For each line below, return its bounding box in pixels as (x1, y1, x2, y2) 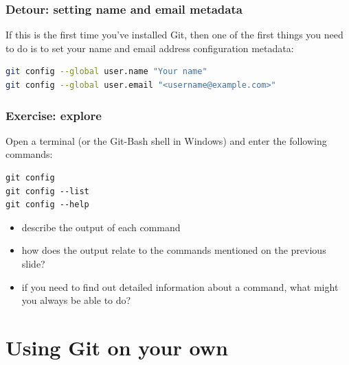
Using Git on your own (5, 333, 228, 361)
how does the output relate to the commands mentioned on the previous (21, 243, 326, 257)
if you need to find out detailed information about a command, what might (21, 279, 339, 294)
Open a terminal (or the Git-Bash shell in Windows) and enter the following (5, 133, 327, 148)
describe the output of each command (21, 220, 181, 234)
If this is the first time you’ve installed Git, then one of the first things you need (5, 27, 344, 42)
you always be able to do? (21, 293, 131, 307)
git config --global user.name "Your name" (5, 67, 207, 77)
